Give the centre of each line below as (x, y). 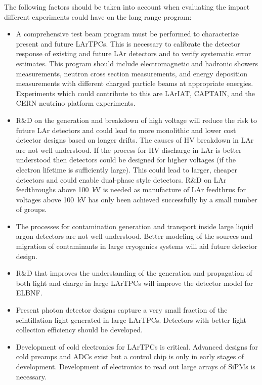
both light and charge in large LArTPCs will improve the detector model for (135, 283)
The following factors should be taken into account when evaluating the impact (127, 7)
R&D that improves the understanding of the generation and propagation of (134, 273)
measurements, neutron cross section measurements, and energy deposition (132, 73)
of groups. (31, 209)
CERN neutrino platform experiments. (76, 103)
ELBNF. (29, 293)
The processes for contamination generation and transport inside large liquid (135, 226)
